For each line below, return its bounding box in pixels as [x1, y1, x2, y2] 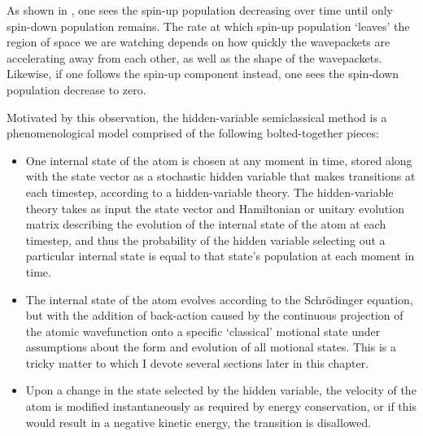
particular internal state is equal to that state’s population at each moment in [25, 247, 415, 264]
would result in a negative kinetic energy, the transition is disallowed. [25, 413, 372, 430]
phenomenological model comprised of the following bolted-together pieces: [7, 124, 379, 142]
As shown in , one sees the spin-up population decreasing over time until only [7, 2, 393, 18]
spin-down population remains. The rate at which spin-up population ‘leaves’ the [7, 17, 410, 34]
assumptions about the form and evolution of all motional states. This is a [25, 338, 396, 355]
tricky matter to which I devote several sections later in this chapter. [25, 354, 369, 371]
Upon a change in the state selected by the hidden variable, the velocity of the [25, 381, 416, 399]
